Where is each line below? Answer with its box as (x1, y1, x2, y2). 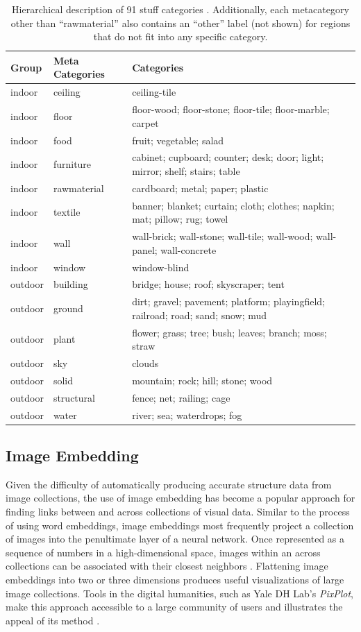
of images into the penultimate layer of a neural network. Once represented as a (6, 531, 345, 546)
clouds (132, 356, 159, 370)
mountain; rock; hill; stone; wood (132, 373, 273, 387)
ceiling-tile (132, 85, 176, 99)
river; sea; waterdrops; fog (132, 407, 242, 422)
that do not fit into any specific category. (93, 29, 268, 44)
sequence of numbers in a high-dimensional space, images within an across (6, 545, 321, 559)
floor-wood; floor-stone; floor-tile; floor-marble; (132, 102, 330, 117)
